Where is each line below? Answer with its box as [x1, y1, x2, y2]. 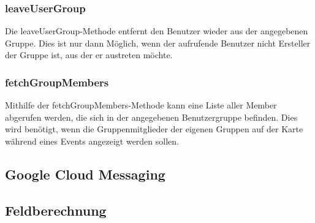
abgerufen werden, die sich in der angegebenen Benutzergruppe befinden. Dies [5, 110, 298, 123]
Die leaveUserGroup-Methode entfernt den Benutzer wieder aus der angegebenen [5, 25, 308, 37]
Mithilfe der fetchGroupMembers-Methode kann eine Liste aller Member [5, 99, 277, 112]
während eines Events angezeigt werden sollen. [5, 135, 179, 147]
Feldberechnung [5, 200, 107, 219]
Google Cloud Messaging [5, 164, 165, 183]
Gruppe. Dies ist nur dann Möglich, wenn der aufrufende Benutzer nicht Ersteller [5, 36, 311, 49]
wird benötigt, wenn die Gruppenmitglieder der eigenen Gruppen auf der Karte [5, 123, 303, 135]
